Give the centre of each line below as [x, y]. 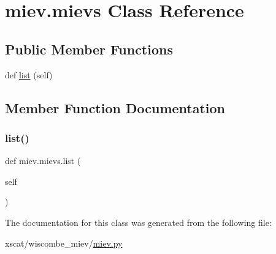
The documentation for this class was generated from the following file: [138, 222]
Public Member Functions [89, 49]
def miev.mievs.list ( [43, 161]
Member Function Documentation [115, 107]
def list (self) [29, 74]
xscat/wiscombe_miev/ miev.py [64, 243]
